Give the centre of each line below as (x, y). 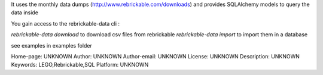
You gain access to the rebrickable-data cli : (65, 23)
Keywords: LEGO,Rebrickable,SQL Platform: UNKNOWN (80, 65)
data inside (25, 12)
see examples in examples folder (51, 45)
